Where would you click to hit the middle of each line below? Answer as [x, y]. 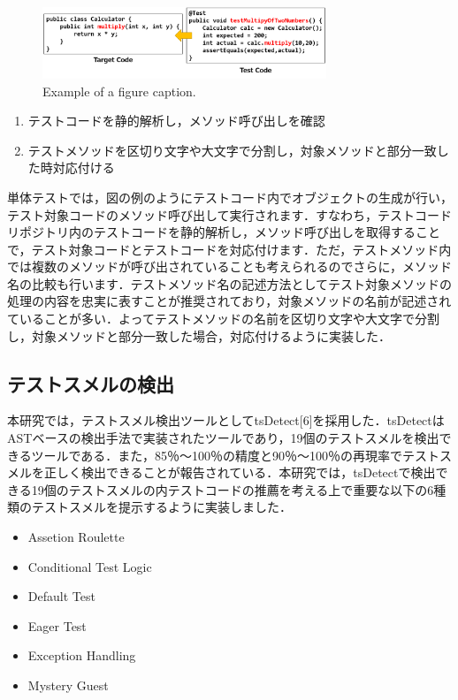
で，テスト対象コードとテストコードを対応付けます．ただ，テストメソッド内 [229, 249]
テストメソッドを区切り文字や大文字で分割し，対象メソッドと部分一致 [232, 150]
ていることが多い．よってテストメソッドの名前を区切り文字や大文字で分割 [223, 319]
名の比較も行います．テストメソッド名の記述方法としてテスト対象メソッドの [230, 283]
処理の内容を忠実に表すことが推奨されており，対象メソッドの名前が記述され [229, 301]
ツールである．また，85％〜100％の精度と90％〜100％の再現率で [217, 455]
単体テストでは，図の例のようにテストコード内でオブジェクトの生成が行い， [230, 197]
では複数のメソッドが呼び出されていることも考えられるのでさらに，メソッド [229, 266]
